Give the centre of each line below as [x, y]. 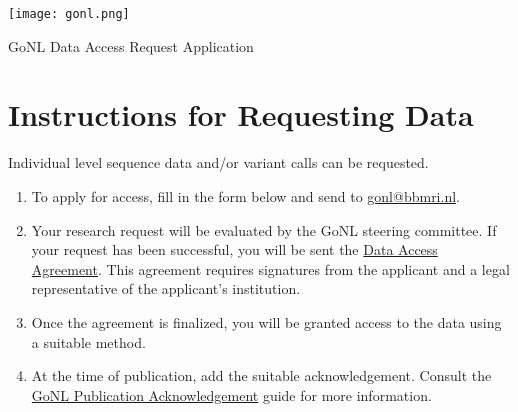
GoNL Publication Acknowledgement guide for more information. [231, 394]
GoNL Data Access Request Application [131, 45]
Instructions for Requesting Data [241, 114]
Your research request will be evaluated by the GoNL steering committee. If [264, 229]
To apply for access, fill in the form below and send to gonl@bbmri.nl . [245, 195]
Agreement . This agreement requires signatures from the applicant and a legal [270, 268]
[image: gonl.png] [69, 14]
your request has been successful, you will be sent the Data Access [234, 249]
